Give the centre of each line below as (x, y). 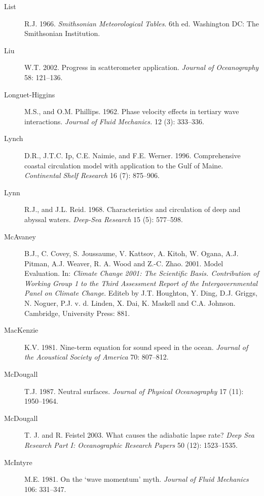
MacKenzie (21, 330)
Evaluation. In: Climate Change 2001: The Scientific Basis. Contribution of (142, 273)
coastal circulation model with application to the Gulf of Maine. (124, 165)
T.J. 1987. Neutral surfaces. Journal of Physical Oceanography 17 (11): (134, 391)
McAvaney (20, 236)
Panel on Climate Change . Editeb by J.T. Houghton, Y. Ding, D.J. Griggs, (141, 293)
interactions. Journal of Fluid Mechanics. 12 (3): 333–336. (114, 121)
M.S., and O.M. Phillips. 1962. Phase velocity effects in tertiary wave (132, 111)
